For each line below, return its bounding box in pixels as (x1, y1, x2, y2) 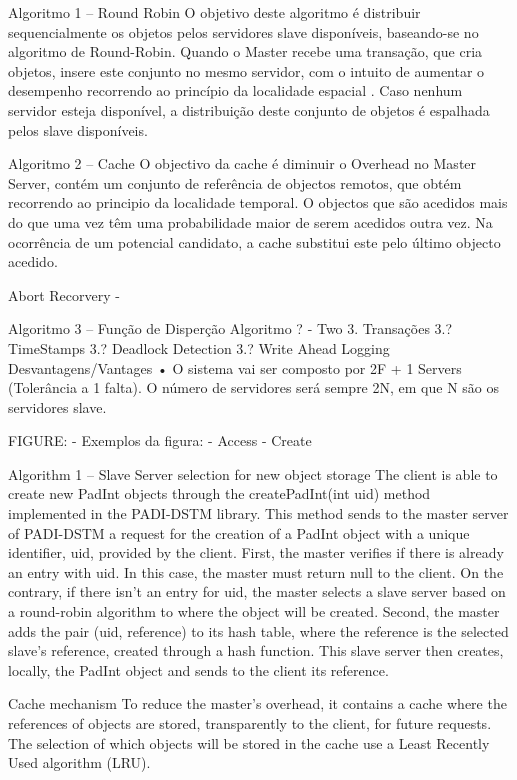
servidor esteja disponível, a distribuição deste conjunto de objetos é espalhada (8, 99, 490, 120)
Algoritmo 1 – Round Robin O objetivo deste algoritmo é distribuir (8, 2, 421, 22)
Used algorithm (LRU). (8, 752, 151, 773)
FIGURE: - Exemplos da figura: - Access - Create (8, 430, 312, 451)
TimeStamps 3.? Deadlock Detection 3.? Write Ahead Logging (8, 337, 390, 358)
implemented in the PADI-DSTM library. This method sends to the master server (8, 503, 509, 524)
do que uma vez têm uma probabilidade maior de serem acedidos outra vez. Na (8, 211, 493, 232)
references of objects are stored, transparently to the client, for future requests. (8, 713, 492, 733)
